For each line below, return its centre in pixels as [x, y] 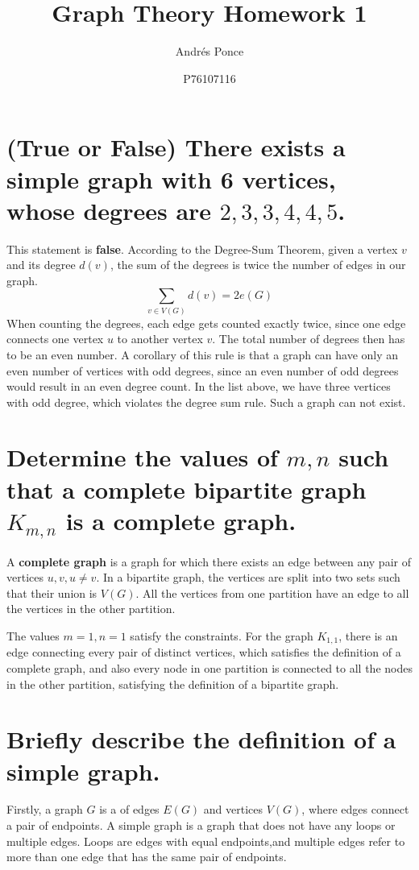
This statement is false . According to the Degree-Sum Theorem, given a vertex [202, 249]
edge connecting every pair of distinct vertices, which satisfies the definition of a [204, 652]
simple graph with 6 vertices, [171, 178]
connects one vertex [55, 339]
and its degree [41, 265]
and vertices [233, 809]
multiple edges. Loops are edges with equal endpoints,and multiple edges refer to [206, 841]
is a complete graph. [181, 520]
